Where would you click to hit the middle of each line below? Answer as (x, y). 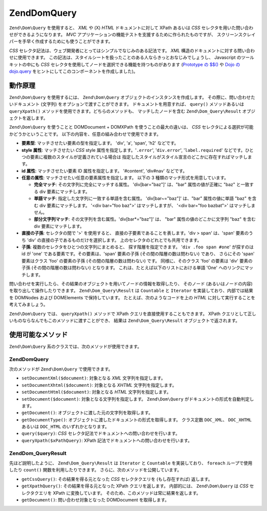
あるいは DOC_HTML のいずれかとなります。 (66, 427)
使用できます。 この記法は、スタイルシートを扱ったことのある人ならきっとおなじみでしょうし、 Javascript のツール (136, 57)
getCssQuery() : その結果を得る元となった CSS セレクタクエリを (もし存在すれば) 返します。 (117, 479)
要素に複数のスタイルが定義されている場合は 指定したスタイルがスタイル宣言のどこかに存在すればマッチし (139, 157)
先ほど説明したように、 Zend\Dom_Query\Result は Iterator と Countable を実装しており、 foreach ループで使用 (131, 463)
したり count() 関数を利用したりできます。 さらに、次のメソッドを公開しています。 (95, 470)
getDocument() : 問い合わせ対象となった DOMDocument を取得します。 (95, 500)
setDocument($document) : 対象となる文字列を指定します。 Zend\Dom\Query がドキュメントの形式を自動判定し (138, 399)
